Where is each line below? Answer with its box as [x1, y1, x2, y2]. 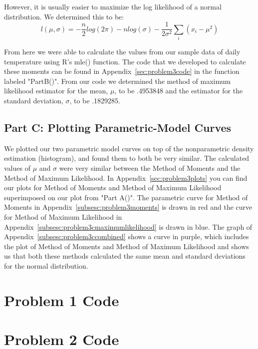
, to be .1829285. [69, 95, 120, 105]
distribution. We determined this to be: [4, 11, 124, 21]
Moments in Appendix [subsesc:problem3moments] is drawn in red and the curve [4, 202, 253, 212]
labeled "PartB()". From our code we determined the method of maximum [4, 75, 231, 86]
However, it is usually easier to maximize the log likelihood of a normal [4, 1, 222, 11]
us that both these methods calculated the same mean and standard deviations [4, 251, 246, 261]
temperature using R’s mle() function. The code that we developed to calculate [4, 56, 246, 66]
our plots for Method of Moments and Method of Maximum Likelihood [4, 182, 222, 193]
